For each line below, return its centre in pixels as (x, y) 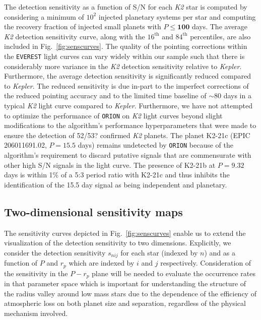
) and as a (220, 252)
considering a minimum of (44, 16)
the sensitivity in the (36, 273)
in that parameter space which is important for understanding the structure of (125, 283)
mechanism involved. (36, 313)
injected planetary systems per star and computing (177, 16)
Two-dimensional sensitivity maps (93, 211)
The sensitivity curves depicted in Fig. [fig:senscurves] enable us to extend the (125, 233)
